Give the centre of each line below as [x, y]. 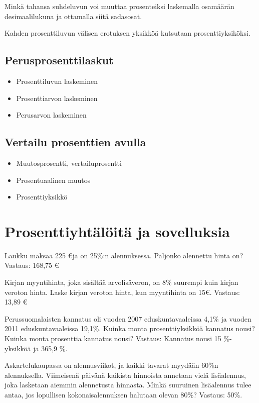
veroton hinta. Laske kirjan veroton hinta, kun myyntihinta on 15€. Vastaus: [122, 292]
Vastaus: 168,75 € [32, 265]
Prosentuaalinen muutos [53, 180]
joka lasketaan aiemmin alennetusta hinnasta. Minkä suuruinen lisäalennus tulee [128, 385]
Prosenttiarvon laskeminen [57, 98]
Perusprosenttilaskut [59, 60]
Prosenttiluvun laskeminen [57, 81]
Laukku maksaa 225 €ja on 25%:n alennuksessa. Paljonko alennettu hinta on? [124, 255]
